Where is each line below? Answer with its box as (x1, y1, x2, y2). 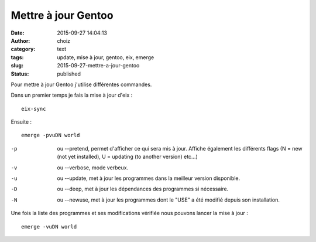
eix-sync (21, 105, 46, 112)
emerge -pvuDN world (21, 132, 80, 139)
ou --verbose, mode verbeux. (57, 164, 129, 171)
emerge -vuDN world (21, 223, 77, 230)
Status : (11, 70, 29, 77)
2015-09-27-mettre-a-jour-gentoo (57, 62, 140, 69)
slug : (11, 62, 23, 69)
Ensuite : (11, 118, 32, 125)
